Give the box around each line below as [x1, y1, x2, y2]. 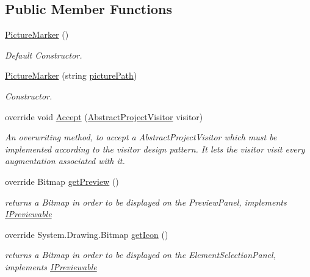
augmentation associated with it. [5, 154, 125, 167]
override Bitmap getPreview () [5, 174, 119, 187]
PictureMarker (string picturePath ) [5, 69, 137, 82]
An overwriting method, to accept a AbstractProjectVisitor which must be [5, 131, 277, 143]
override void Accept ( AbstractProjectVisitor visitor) [5, 110, 203, 123]
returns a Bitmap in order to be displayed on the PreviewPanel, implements [5, 195, 287, 208]
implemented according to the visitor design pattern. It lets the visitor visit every [5, 142, 305, 155]
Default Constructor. [5, 48, 82, 61]
